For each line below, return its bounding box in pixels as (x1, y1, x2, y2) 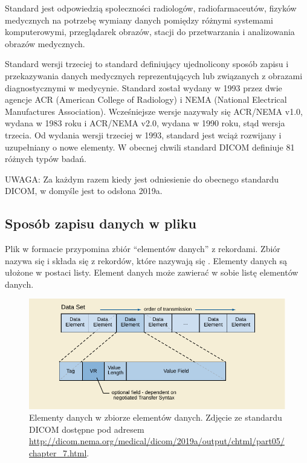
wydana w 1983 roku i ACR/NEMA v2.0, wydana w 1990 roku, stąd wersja (5, 117, 285, 129)
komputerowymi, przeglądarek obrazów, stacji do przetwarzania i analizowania (5, 25, 295, 38)
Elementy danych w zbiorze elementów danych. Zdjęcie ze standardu (29, 411, 282, 424)
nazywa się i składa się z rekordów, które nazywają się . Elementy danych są (5, 254, 287, 267)
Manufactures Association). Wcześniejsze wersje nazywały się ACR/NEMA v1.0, (5, 105, 303, 117)
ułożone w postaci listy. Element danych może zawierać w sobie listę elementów (5, 266, 299, 279)
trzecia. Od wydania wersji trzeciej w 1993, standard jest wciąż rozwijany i (5, 128, 282, 141)
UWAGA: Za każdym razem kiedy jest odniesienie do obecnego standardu (5, 172, 279, 185)
